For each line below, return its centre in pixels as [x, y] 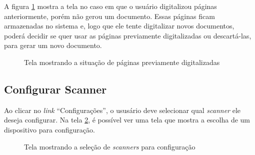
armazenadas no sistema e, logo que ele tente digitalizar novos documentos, [119, 26]
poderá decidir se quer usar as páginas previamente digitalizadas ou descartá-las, [128, 35]
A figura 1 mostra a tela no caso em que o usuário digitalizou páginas [110, 6]
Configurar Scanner [55, 89]
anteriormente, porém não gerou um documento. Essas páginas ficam [109, 16]
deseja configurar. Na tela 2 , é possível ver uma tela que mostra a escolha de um [127, 120]
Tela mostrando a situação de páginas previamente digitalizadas [122, 62]
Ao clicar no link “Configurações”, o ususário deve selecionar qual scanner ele [122, 110]
